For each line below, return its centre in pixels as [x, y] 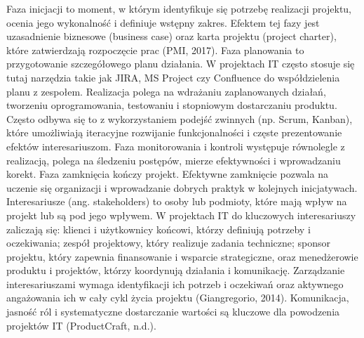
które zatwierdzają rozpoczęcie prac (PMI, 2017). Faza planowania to [155, 50]
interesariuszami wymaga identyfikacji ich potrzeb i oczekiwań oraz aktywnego [175, 284]
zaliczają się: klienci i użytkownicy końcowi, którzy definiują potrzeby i [159, 229]
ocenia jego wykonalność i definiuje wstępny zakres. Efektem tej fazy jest [163, 22]
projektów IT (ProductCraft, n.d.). [81, 325]
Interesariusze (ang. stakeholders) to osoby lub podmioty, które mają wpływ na [177, 201]
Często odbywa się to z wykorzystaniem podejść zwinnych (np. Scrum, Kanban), [180, 118]
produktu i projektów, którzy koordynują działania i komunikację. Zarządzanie [176, 270]
